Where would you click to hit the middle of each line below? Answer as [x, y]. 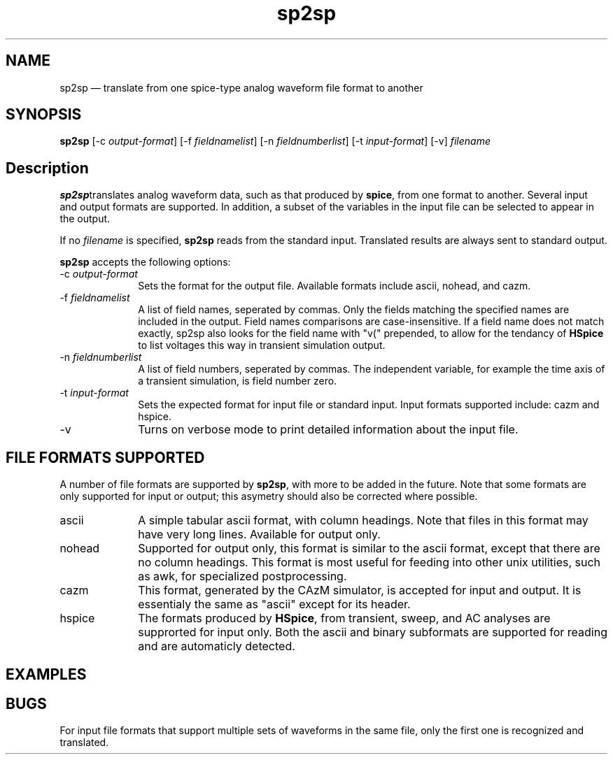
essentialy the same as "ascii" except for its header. [274, 604]
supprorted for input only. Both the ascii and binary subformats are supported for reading [373, 632]
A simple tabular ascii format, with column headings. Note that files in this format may [363, 521]
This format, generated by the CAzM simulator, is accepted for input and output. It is [360, 590]
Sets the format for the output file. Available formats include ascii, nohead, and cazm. [334, 286]
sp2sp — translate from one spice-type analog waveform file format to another [241, 87]
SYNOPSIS [44, 115]
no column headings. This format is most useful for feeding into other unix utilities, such [369, 562]
